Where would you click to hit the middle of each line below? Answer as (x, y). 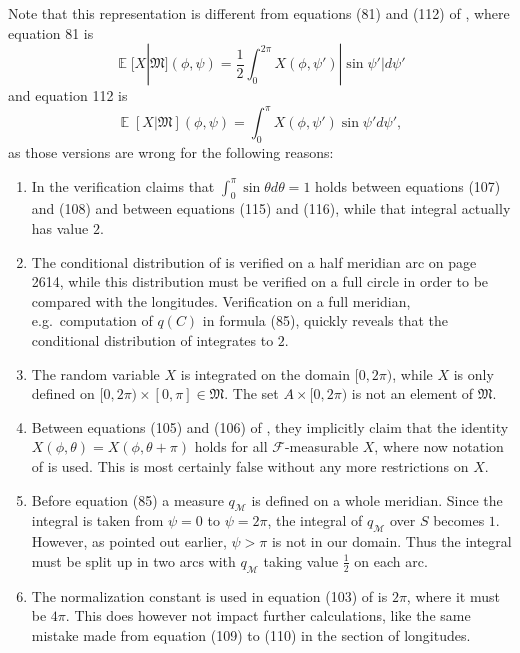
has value (60, 228)
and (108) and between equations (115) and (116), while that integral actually (271, 208)
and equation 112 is (68, 95)
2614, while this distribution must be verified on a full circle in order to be (260, 281)
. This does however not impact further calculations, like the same (268, 615)
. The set (251, 393)
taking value (301, 560)
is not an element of (412, 393)
